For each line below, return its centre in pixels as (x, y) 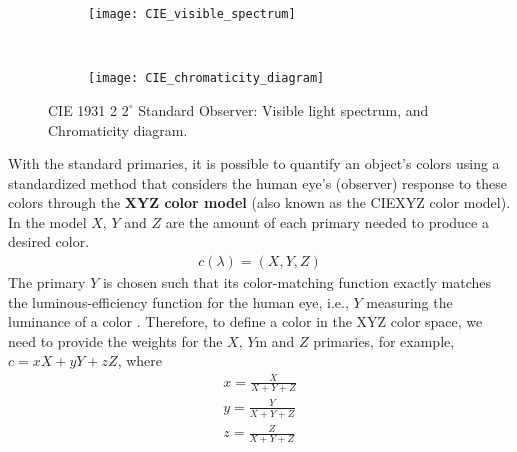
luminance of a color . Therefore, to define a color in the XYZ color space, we (245, 321)
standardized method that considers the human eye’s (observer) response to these (257, 182)
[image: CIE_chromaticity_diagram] (206, 78)
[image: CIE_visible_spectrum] (192, 14)
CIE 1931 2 (83, 109)
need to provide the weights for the (115, 340)
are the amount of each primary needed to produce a (327, 221)
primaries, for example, (384, 340)
